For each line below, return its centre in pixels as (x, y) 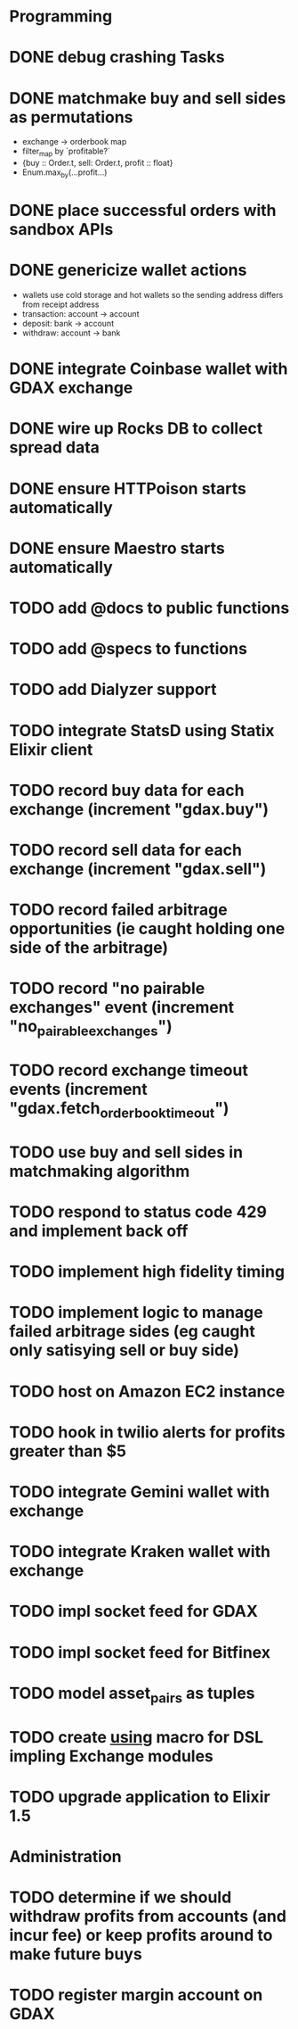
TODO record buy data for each (127, 790)
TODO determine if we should (121, 1897)
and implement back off (99, 1231)
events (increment (79, 1089)
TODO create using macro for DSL (137, 1737)
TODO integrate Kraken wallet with (140, 1552)
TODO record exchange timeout (129, 1070)
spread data (55, 447)
